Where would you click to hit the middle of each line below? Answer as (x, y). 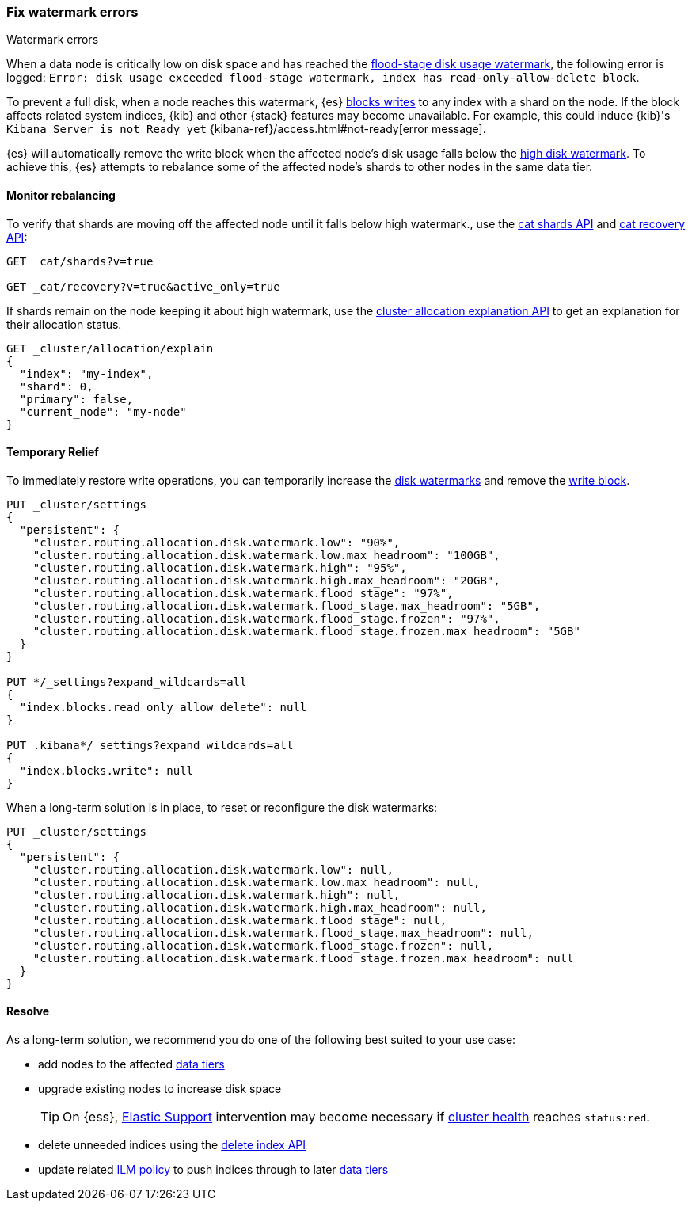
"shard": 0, (56, 386)
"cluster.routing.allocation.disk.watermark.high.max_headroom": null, (260, 907)
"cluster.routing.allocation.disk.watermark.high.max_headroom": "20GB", (266, 580)
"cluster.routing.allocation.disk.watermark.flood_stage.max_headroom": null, (283, 933)
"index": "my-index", (86, 373)
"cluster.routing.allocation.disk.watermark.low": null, (213, 869)
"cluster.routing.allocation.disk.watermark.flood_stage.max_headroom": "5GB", (287, 605)
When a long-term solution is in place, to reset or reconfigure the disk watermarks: (222, 807)
